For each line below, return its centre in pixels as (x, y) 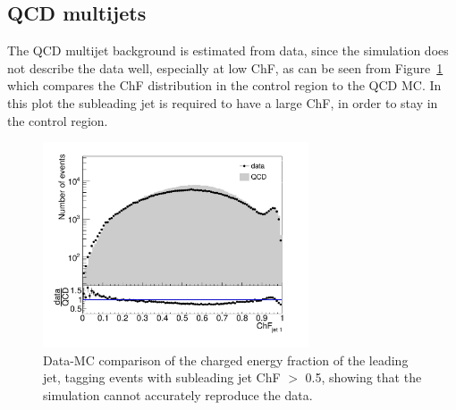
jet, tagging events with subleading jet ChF (162, 377)
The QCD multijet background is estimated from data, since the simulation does (228, 50)
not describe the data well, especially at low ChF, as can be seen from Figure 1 (225, 67)
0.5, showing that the (363, 377)
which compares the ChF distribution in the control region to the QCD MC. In (224, 85)
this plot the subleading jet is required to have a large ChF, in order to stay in (223, 102)
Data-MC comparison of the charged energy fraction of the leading (226, 360)
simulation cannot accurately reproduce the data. (178, 395)
